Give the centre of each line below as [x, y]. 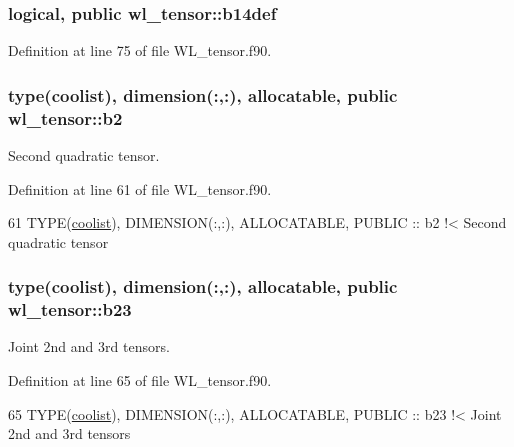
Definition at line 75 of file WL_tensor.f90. [140, 50]
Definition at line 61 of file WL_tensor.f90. [140, 188]
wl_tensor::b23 [70, 309]
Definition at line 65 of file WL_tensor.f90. [140, 380]
